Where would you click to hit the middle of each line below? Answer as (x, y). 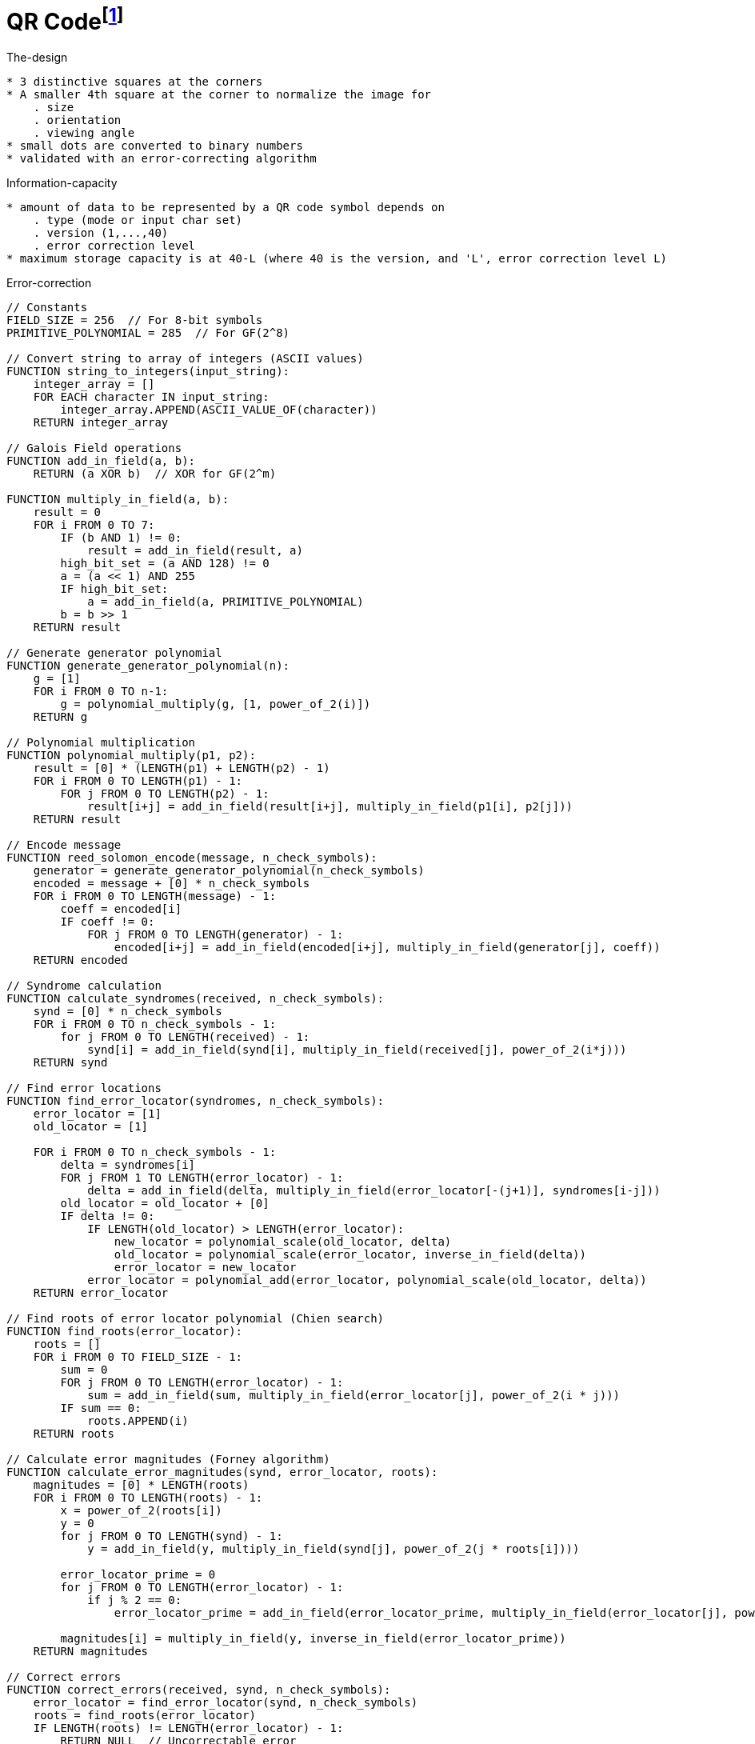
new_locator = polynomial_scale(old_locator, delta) (283, 1242)
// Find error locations (84, 1088)
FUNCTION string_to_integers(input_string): (148, 372)
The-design (37, 58)
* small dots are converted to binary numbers (155, 146)
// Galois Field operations (94, 448)
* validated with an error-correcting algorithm (162, 159)
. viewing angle (84, 133)
